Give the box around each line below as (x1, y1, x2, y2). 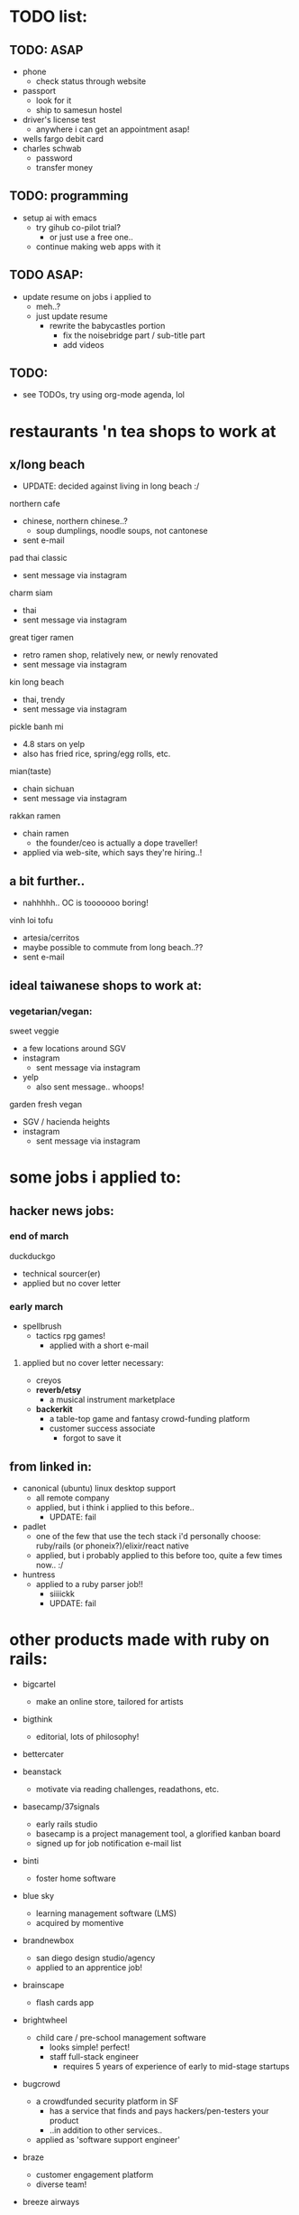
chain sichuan (22, 783, 75, 794)
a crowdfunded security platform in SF (35, 2096, 179, 2107)
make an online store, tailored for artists (35, 1696, 184, 1706)
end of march (9, 1230, 69, 1243)
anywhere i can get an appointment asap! (35, 124, 190, 135)
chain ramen (22, 828, 69, 839)
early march (9, 1300, 64, 1313)
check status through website (35, 76, 147, 87)
